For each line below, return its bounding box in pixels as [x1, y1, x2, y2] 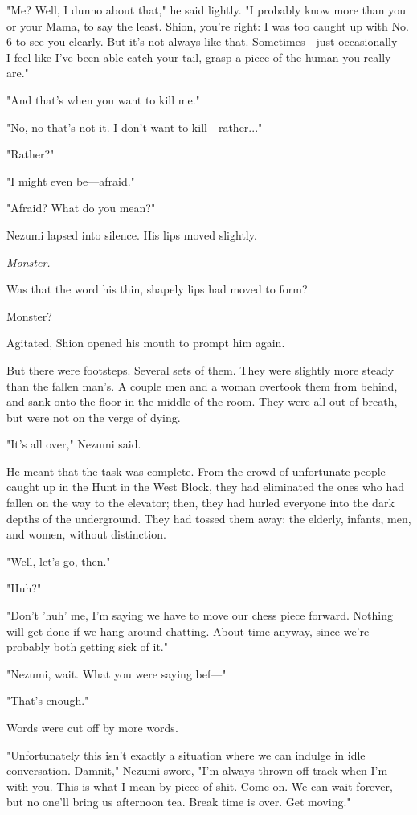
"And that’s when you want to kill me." [6, 91, 200, 108]
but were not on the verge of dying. [6, 408, 181, 425]
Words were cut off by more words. [6, 719, 178, 735]
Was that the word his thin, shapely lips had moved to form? [6, 281, 308, 297]
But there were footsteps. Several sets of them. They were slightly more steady [6, 361, 395, 378]
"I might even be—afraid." [6, 172, 135, 189]
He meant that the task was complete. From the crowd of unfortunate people [6, 462, 386, 479]
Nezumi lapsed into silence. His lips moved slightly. [6, 226, 257, 243]
